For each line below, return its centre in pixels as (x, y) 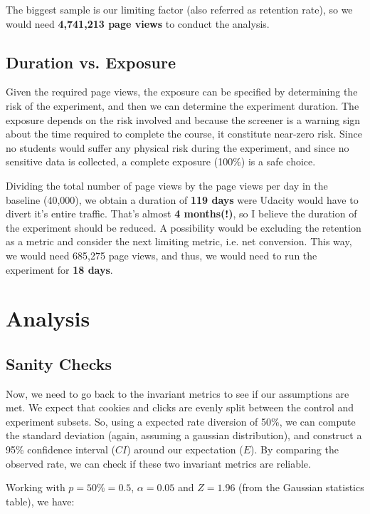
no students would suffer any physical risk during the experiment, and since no (178, 147)
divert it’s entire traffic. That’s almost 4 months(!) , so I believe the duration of (181, 214)
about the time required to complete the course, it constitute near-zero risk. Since (184, 134)
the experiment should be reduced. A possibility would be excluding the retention (184, 227)
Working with (36, 487)
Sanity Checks (59, 363)
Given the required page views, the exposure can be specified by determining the (182, 92)
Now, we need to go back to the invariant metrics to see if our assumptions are (178, 393)
